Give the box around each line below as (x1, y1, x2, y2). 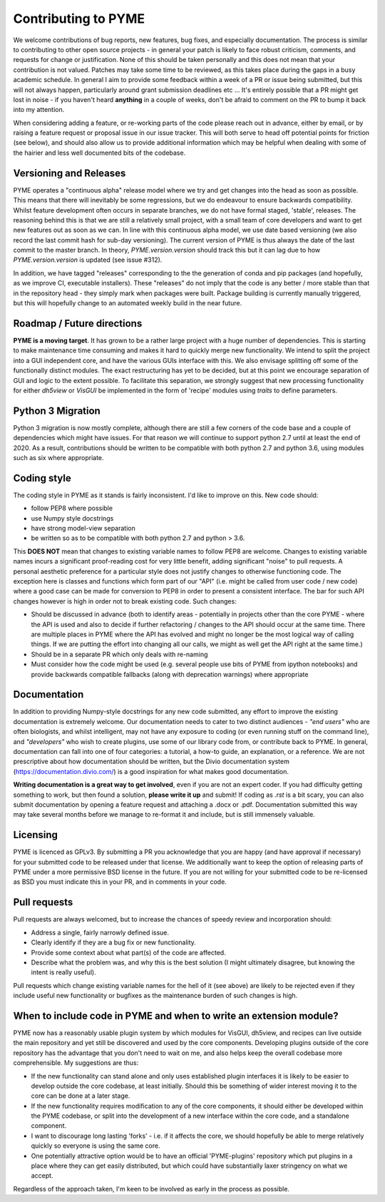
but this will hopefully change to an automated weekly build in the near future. (13, 299, 242, 307)
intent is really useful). (31, 968, 96, 977)
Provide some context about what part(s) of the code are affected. (31, 948, 226, 957)
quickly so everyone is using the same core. (31, 1141, 160, 1150)
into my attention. (13, 106, 65, 114)
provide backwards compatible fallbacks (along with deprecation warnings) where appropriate (31, 670, 309, 678)
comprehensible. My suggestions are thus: (13, 1059, 139, 1067)
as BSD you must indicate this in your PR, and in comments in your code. (13, 877, 227, 886)
